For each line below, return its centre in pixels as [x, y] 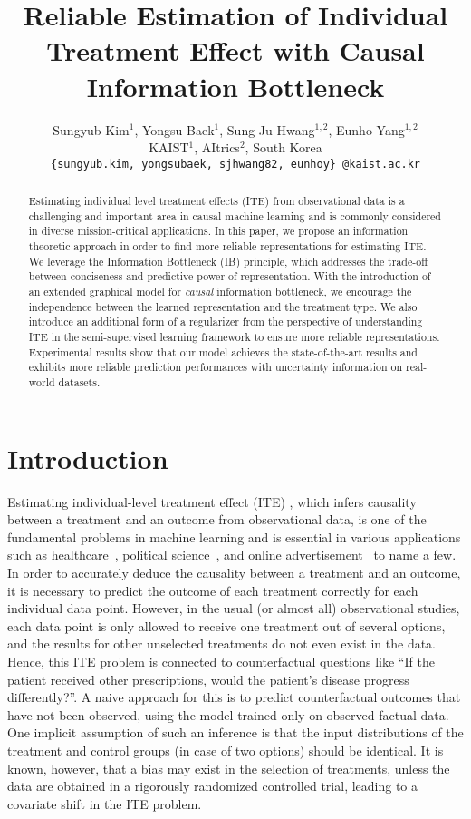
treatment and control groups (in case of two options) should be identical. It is [226, 750]
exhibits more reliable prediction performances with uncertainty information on [216, 367]
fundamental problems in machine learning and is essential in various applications [234, 536]
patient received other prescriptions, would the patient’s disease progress [208, 679]
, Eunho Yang [366, 129]
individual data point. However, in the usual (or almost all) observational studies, [234, 608]
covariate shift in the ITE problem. [105, 803]
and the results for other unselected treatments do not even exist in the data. [222, 643]
